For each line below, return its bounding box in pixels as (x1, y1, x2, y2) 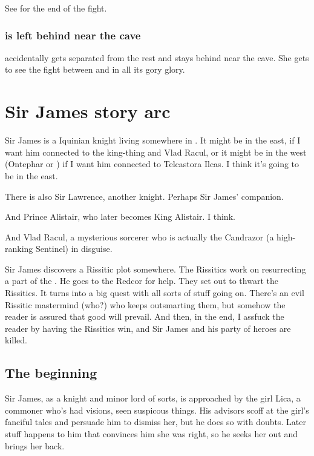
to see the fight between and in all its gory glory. (5, 63, 185, 76)
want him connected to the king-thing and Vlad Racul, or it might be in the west (5, 145, 307, 158)
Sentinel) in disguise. (36, 242, 113, 255)
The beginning (5, 363, 97, 382)
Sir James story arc (5, 99, 171, 124)
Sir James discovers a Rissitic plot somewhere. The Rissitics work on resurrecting (5, 262, 306, 275)
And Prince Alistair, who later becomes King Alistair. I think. (5, 210, 235, 223)
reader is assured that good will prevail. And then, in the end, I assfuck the (5, 310, 284, 323)
